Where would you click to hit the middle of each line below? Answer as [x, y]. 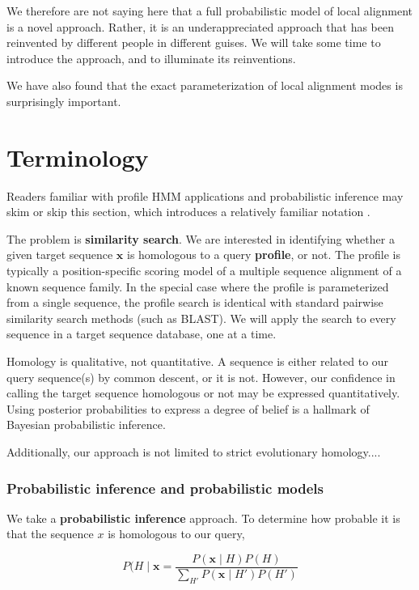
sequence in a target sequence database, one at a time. [142, 334]
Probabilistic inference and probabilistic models [165, 488]
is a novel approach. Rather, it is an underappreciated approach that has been [200, 26]
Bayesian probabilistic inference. [86, 424]
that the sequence [50, 534]
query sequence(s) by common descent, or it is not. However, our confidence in [201, 377]
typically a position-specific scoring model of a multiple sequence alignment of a [204, 271]
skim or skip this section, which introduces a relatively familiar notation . [188, 212]
